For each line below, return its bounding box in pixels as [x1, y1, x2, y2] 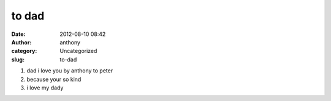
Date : [11, 30, 26, 38]
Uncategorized [59, 47, 97, 55]
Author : [11, 38, 32, 46]
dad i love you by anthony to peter [26, 67, 113, 74]
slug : [11, 55, 25, 63]
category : [11, 47, 37, 55]
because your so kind [26, 75, 82, 83]
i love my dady [26, 84, 64, 91]
